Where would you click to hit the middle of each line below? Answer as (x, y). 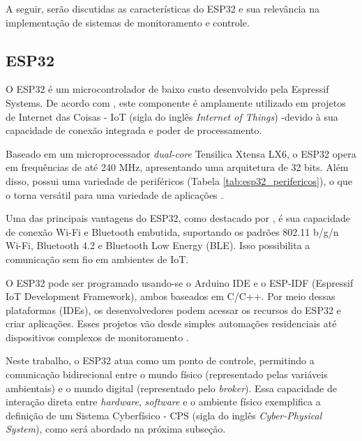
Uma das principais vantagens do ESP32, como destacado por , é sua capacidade (178, 218)
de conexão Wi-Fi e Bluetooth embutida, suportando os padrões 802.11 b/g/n (172, 231)
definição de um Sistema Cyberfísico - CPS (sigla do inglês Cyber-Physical (164, 415)
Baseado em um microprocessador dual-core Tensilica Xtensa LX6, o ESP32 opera (181, 153)
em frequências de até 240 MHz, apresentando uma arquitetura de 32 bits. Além (177, 167)
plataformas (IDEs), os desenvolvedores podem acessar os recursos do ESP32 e (173, 309)
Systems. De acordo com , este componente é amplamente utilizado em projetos (176, 102)
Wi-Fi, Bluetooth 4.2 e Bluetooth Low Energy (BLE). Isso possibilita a (158, 245)
